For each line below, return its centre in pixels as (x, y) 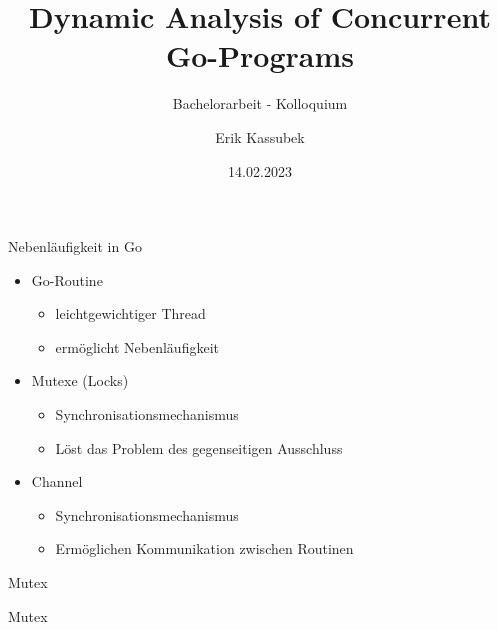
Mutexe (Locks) (80, 380)
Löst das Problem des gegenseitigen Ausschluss (199, 447)
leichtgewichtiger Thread (130, 313)
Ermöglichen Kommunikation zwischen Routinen (204, 548)
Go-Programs (260, 55)
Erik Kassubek (260, 136)
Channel (57, 481)
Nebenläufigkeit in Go (75, 246)
